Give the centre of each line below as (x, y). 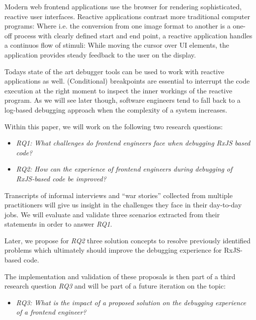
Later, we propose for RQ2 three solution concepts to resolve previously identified (128, 240)
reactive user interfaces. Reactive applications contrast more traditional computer (127, 16)
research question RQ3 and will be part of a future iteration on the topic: (115, 286)
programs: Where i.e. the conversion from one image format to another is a (118, 26)
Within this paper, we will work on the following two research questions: (114, 126)
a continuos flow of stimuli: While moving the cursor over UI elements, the (117, 45)
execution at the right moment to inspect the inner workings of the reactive (118, 90)
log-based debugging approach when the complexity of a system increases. (116, 109)
